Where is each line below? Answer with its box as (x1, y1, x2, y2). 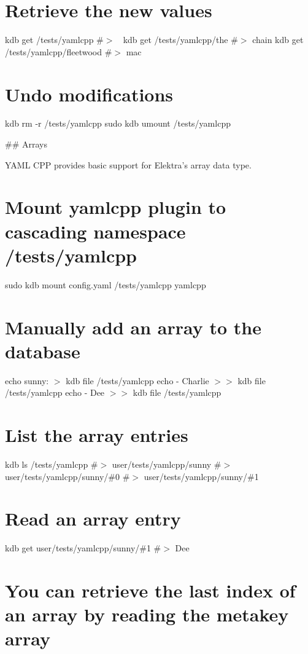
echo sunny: (5, 374, 49, 387)
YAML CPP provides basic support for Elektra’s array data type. (5, 158, 252, 171)
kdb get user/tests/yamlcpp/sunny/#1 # (5, 542, 161, 554)
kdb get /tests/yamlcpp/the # (123, 33, 238, 46)
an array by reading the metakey (5, 602, 289, 627)
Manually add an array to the (5, 314, 261, 339)
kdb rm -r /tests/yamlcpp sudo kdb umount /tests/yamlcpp (5, 117, 231, 130)
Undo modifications (5, 81, 174, 106)
